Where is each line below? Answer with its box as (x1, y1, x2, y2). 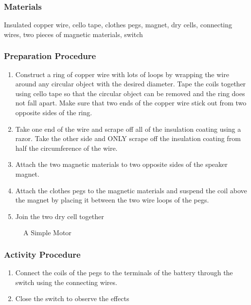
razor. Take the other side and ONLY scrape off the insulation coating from (15, 133, 241, 143)
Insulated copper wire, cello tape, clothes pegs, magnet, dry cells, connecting (4, 20, 233, 30)
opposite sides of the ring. (15, 107, 92, 117)
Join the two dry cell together (15, 211, 104, 221)
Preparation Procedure (4, 50, 96, 62)
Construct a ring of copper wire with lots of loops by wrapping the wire (15, 69, 229, 79)
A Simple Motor (23, 227, 72, 238)
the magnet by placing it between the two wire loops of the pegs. (15, 195, 209, 205)
